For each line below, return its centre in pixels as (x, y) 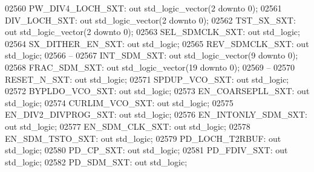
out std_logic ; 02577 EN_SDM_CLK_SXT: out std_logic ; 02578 (128, 126)
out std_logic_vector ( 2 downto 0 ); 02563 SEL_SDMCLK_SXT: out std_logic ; (152, 32)
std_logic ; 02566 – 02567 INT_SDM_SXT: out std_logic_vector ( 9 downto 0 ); (152, 55)
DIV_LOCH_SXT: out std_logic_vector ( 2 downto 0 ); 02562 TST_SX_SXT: (150, 20)
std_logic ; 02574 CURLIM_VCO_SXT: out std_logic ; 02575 (119, 102)
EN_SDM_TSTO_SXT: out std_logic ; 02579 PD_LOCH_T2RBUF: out (143, 138)
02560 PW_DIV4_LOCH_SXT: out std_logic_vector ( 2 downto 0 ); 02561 (143, 8)
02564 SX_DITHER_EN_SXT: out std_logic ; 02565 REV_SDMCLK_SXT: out (157, 43)
